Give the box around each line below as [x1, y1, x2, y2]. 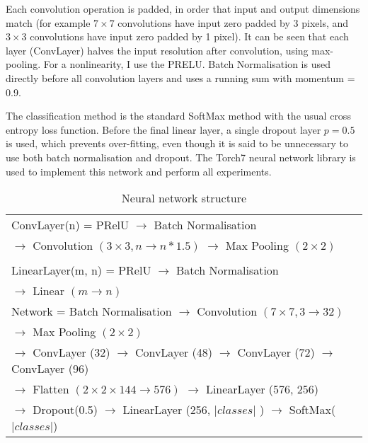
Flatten [33, 381, 69, 398]
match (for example [6, 15, 91, 30]
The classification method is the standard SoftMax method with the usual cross [6, 108, 351, 123]
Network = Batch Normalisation [11, 303, 172, 320]
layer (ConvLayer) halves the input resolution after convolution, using [6, 42, 309, 57]
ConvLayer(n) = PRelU [11, 217, 130, 234]
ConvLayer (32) [33, 344, 110, 361]
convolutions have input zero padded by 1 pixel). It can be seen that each [30, 29, 349, 44]
